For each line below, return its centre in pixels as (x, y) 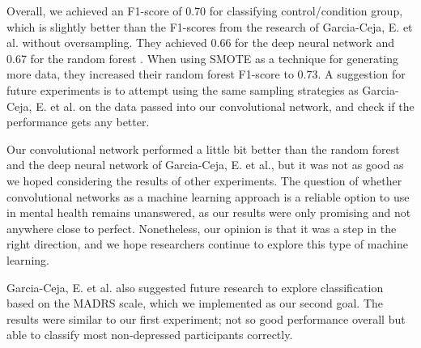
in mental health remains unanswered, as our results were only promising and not (209, 212)
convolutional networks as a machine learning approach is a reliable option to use (208, 196)
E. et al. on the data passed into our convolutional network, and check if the (225, 106)
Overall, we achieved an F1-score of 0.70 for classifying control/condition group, (205, 11)
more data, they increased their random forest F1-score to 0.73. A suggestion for (206, 74)
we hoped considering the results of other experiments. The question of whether (204, 180)
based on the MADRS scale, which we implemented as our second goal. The (195, 303)
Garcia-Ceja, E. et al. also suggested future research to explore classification (195, 287)
